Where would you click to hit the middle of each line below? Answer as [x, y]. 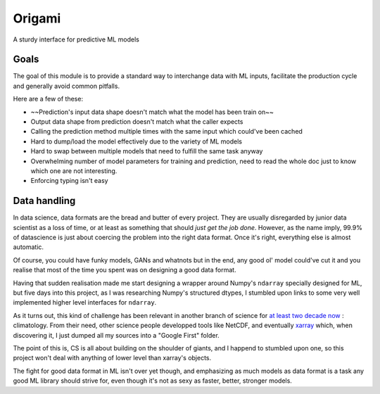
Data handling [44, 201]
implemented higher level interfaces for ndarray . [85, 303]
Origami [37, 18]
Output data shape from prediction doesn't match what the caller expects [137, 122]
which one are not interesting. [74, 171]
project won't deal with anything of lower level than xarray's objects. [112, 358]
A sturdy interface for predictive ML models [76, 39]
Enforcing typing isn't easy [69, 181]
